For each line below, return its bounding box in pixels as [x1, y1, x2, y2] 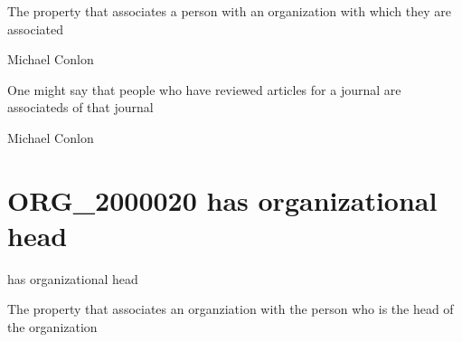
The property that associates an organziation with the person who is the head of [7, 299, 454, 318]
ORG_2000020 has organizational [7, 181, 438, 218]
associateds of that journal [7, 98, 154, 117]
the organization [7, 318, 98, 337]
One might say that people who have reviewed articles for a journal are [7, 80, 401, 99]
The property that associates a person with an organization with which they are [7, 2, 451, 20]
